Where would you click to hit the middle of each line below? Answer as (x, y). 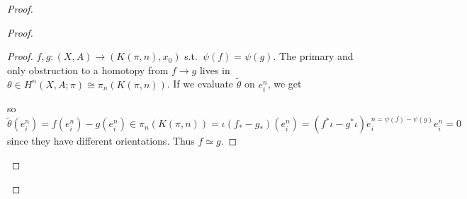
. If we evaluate (200, 84)
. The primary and (313, 56)
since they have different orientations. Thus (101, 141)
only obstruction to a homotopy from (88, 70)
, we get (285, 84)
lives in (215, 70)
